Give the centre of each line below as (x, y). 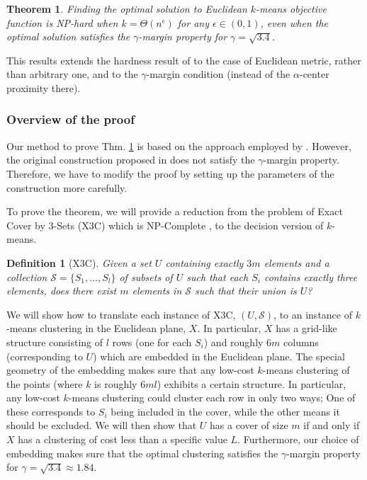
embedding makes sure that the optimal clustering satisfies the (142, 453)
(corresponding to (45, 356)
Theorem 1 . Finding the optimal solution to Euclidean (127, 8)
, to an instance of (313, 314)
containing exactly (204, 262)
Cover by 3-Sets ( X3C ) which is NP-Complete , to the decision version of (165, 225)
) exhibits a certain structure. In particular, (252, 383)
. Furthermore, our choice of (298, 439)
